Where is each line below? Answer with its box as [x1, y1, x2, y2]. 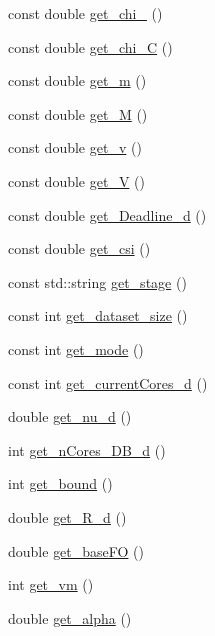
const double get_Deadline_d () [8, 204, 207, 225]
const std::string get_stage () [8, 271, 187, 292]
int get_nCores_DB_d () [8, 439, 166, 460]
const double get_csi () [8, 238, 151, 259]
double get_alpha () [8, 607, 132, 628]
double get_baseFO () [8, 540, 145, 561]
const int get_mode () [8, 338, 144, 359]
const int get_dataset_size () [8, 305, 188, 326]
